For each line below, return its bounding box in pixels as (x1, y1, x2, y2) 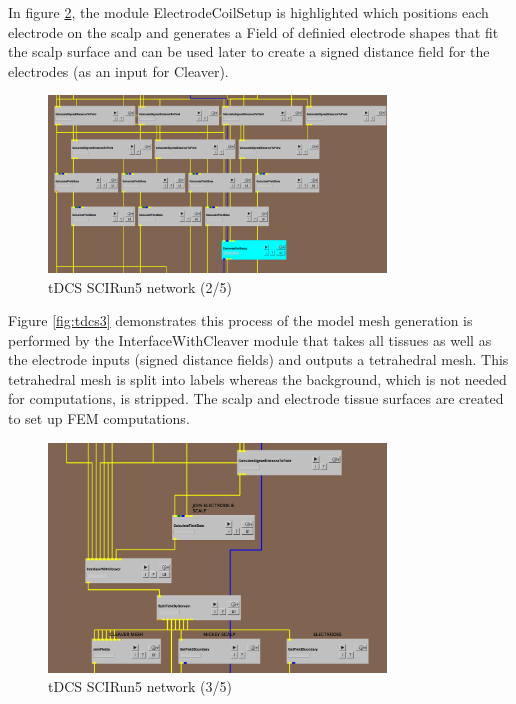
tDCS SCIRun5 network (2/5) (48, 276, 232, 297)
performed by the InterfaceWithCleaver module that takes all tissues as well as (8, 329, 492, 350)
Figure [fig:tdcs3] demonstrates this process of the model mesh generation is (8, 310, 473, 331)
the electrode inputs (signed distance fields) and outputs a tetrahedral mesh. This (8, 349, 509, 370)
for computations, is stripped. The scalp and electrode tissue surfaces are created (8, 388, 504, 409)
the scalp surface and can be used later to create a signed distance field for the (8, 41, 490, 62)
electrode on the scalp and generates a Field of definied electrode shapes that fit (8, 21, 499, 42)
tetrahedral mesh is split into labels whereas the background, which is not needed (8, 368, 507, 389)
